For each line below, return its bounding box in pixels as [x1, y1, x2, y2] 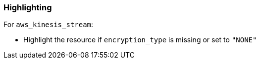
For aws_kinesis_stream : [3, 20, 94, 29]
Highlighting [3, 2, 52, 12]
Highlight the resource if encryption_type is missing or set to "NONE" [23, 35, 257, 44]
